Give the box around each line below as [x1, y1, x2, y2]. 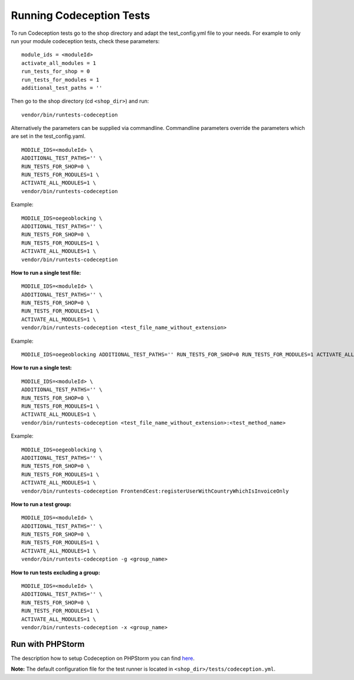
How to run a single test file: [11, 269, 81, 276]
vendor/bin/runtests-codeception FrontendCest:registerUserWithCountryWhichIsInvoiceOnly [21, 487, 289, 494]
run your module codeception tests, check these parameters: [11, 37, 160, 44]
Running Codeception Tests [11, 9, 150, 22]
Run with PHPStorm [11, 639, 85, 649]
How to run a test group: [11, 500, 72, 507]
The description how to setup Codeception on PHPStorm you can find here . [11, 655, 195, 662]
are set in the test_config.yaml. [11, 133, 86, 140]
